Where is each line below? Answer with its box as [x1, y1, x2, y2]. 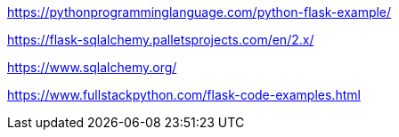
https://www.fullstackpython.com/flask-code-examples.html [7, 87, 361, 102]
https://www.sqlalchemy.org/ [7, 60, 177, 75]
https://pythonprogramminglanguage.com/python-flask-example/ [7, 4, 392, 20]
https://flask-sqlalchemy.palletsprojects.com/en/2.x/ [7, 32, 314, 47]
